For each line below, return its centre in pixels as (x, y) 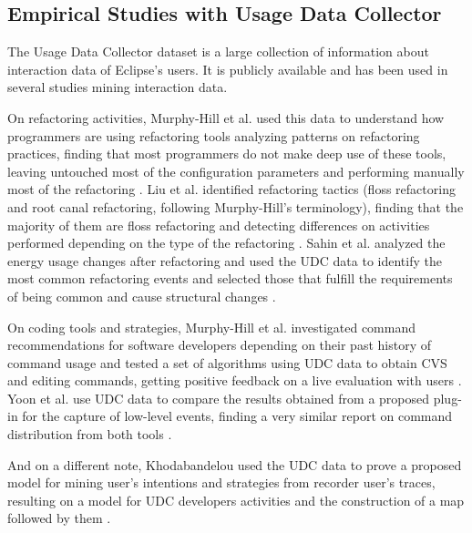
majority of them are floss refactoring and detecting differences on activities (219, 225)
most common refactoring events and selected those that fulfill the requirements (230, 278)
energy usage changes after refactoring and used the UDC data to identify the (225, 260)
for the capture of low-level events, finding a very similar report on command (237, 416)
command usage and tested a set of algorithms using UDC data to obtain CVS (227, 362)
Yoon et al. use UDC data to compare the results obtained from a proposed (219, 398)
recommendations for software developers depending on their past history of (219, 345)
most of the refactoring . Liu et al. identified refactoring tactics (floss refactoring (231, 189)
